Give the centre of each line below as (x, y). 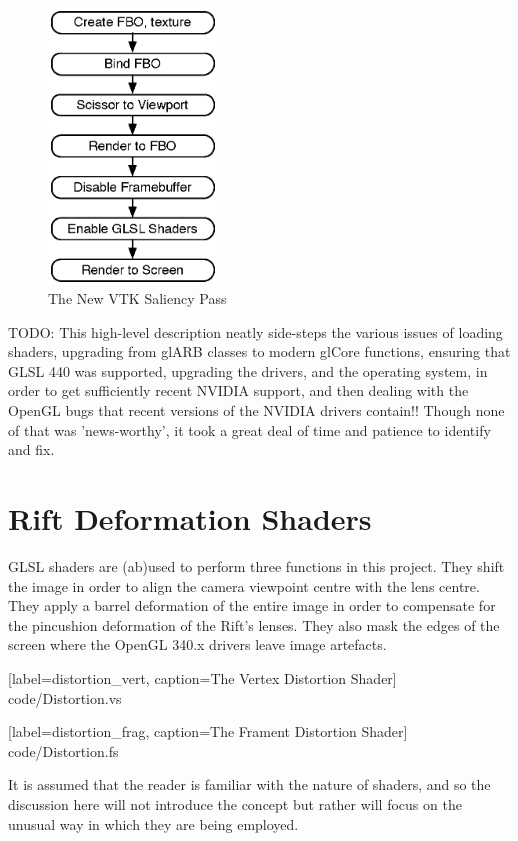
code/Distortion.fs (63, 750)
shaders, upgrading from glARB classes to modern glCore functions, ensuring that (259, 351)
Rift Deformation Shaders (190, 518)
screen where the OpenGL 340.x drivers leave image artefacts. (197, 644)
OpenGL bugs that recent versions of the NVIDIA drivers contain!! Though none (256, 410)
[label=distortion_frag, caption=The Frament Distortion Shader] (208, 731)
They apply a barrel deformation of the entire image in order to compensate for (252, 605)
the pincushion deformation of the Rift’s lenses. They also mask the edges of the (254, 624)
